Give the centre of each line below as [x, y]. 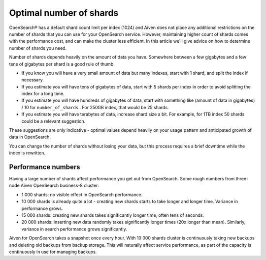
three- [242, 179]
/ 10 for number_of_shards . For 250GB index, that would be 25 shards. [95, 107]
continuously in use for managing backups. [53, 252]
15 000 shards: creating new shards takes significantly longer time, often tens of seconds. [113, 215]
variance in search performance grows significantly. [74, 229]
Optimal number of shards [64, 13]
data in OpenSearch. [30, 137]
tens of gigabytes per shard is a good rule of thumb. [62, 64]
